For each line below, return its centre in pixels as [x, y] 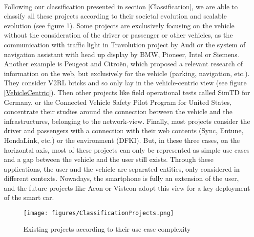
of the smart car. [29, 197]
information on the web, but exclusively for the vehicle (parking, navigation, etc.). [127, 73]
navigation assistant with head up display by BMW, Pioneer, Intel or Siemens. [122, 54]
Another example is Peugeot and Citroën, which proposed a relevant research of [124, 64]
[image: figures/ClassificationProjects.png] [99, 213]
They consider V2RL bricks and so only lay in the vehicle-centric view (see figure [125, 83]
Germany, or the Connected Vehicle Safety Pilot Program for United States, [118, 102]
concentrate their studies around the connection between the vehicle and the [118, 111]
